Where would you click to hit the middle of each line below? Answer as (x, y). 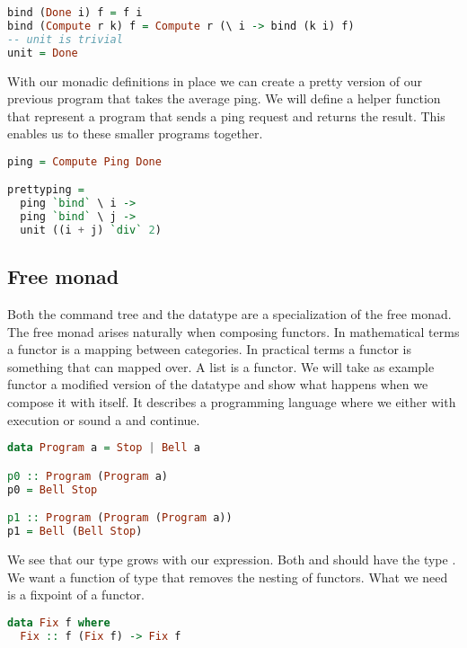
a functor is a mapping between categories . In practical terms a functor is (210, 349)
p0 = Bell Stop (53, 489)
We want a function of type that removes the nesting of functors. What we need (228, 577)
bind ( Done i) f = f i (75, 13)
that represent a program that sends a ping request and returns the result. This (226, 115)
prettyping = (46, 190)
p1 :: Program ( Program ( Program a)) (120, 518)
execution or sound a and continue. (104, 419)
